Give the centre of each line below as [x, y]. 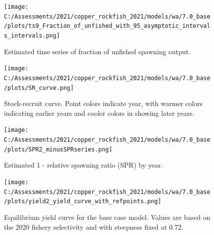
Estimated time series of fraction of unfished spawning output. [97, 51]
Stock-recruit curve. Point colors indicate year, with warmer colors [103, 103]
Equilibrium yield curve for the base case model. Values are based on [107, 217]
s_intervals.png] [32, 35]
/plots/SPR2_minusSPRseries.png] [58, 149]
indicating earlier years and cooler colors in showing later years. [99, 113]
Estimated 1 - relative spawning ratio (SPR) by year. [83, 165]
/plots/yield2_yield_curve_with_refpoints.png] [83, 202]
